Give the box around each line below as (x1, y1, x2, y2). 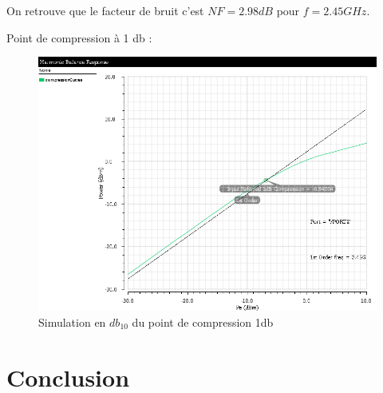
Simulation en (38, 313, 106, 330)
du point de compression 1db (132, 313, 274, 330)
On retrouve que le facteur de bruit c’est (6, 2, 204, 18)
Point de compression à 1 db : (6, 29, 152, 46)
